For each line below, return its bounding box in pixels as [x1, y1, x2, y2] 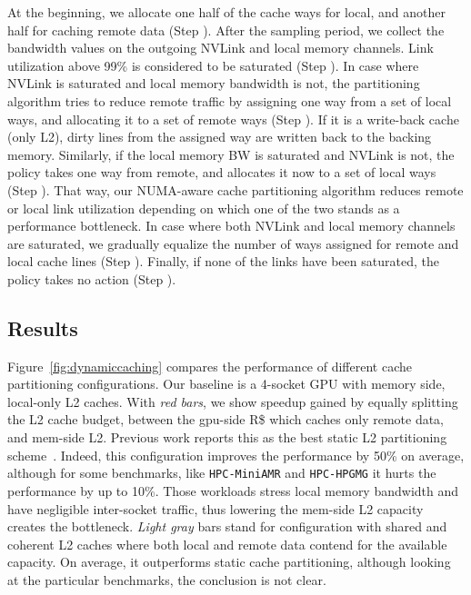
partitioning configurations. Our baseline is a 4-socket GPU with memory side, [7, 374, 446, 393]
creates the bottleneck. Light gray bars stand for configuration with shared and [7, 517, 447, 536]
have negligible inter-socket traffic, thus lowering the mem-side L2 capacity [7, 499, 424, 518]
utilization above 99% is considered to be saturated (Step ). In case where [7, 55, 419, 74]
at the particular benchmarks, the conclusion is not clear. [7, 570, 326, 589]
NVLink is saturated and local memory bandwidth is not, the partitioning [7, 74, 420, 93]
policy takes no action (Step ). [7, 269, 176, 288]
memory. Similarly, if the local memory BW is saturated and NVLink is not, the [7, 144, 455, 164]
